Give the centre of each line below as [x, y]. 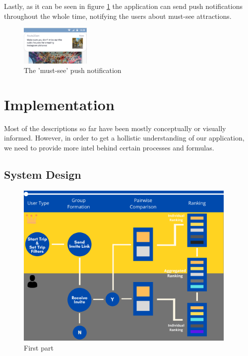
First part [39, 347]
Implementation [59, 104]
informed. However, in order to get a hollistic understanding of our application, [124, 138]
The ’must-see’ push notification [73, 70]
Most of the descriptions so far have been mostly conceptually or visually [115, 128]
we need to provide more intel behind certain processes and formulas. [109, 148]
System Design [43, 175]
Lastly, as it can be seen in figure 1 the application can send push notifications [123, 6]
